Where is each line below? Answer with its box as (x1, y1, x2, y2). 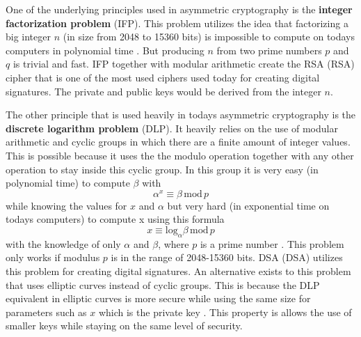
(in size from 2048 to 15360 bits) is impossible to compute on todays (63, 29, 355, 44)
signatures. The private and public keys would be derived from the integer (6, 84, 321, 98)
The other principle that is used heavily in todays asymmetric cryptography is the (6, 107, 356, 122)
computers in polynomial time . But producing (6, 42, 204, 57)
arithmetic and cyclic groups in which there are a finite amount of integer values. (6, 134, 351, 149)
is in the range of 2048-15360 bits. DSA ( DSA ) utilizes (111, 250, 343, 265)
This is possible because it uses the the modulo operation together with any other (6, 148, 354, 162)
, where (158, 236, 189, 251)
